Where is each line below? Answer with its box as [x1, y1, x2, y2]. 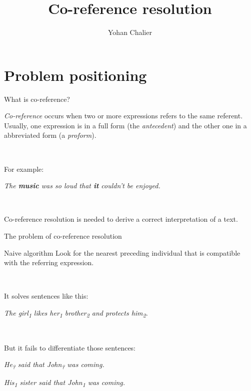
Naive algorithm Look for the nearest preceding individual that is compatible [4, 247, 240, 258]
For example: [4, 163, 44, 174]
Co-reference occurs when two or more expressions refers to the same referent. [4, 110, 243, 121]
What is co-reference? [4, 93, 70, 104]
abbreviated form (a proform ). [4, 130, 96, 140]
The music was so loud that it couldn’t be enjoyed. [4, 180, 160, 191]
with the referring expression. [4, 257, 94, 268]
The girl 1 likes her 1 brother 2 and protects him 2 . [4, 307, 148, 319]
